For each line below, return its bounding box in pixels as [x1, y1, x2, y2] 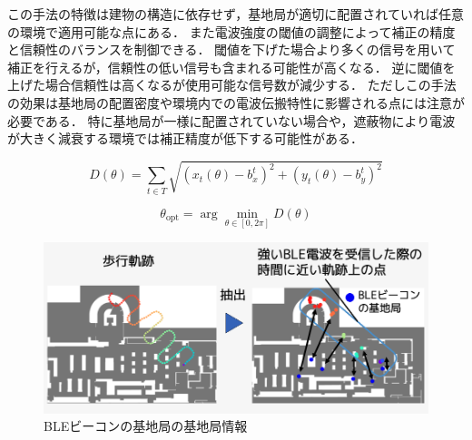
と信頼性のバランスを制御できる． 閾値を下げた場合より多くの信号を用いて [7, 40, 456, 59]
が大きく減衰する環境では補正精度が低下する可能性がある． [7, 129, 363, 148]
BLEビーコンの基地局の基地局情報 [44, 416, 248, 435]
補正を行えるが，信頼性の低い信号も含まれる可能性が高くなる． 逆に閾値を [7, 57, 456, 76]
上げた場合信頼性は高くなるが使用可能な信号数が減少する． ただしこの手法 [7, 75, 457, 94]
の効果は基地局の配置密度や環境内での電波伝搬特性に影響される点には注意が [7, 93, 465, 112]
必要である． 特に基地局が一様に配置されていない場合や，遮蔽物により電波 [7, 111, 456, 130]
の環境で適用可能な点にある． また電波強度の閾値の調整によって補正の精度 [7, 22, 456, 41]
